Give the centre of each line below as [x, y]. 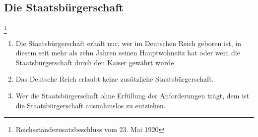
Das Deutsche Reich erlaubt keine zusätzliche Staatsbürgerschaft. [115, 79]
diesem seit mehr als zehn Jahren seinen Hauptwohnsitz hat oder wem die [128, 53]
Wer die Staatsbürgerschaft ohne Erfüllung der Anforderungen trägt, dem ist [132, 95]
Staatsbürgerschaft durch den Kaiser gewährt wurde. [96, 62]
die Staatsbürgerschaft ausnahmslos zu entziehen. [91, 105]
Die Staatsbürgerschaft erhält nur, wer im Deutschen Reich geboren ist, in [128, 43]
